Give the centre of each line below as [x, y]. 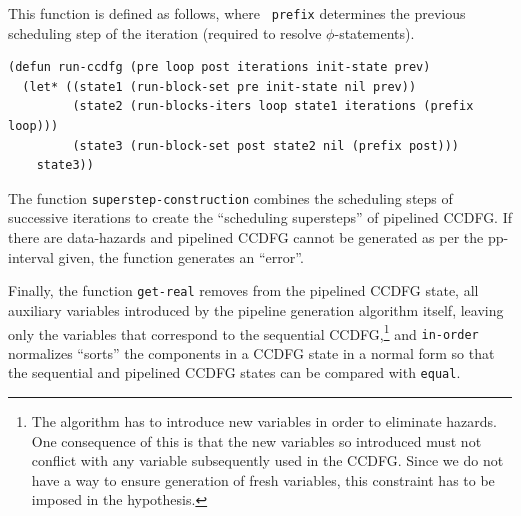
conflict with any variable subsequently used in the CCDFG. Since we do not [267, 460]
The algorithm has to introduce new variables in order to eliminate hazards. [264, 421]
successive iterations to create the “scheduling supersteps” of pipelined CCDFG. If [260, 217]
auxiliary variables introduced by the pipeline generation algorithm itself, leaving [256, 309]
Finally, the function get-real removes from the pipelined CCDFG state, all [243, 290]
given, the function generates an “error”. [181, 256]
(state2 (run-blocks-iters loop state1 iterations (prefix [273, 106]
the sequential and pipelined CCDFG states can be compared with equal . [234, 372]
